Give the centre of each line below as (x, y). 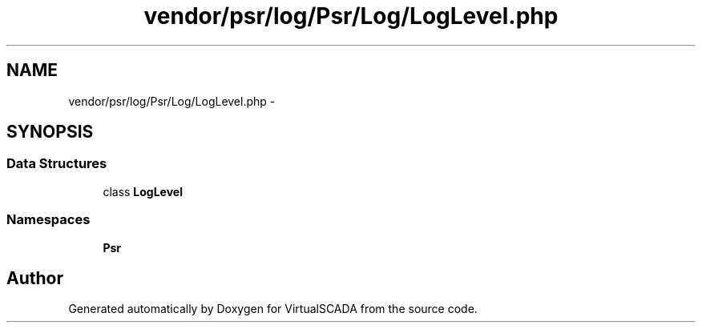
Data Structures (57, 164)
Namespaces (48, 220)
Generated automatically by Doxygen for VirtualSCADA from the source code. (273, 309)
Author (35, 278)
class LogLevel (143, 191)
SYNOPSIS (50, 132)
